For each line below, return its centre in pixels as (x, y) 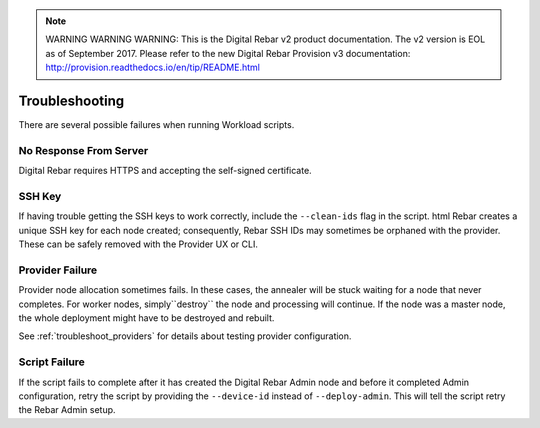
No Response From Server (83, 150)
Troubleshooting (71, 100)
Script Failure (51, 362)
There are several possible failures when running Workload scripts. (156, 125)
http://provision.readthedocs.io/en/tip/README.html (152, 67)
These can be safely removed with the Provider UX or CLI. (138, 244)
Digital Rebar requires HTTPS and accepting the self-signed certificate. (165, 171)
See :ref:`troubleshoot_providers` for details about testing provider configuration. (185, 336)
